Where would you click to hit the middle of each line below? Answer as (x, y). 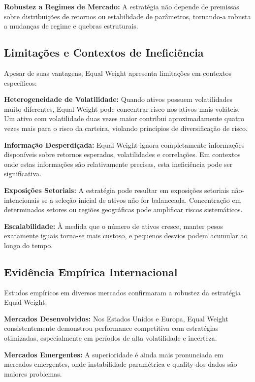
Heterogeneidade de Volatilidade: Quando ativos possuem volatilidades (118, 99)
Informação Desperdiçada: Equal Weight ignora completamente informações (124, 144)
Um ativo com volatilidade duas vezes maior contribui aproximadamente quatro (124, 118)
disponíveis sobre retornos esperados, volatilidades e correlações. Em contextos (122, 154)
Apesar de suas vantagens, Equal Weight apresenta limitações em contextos (118, 73)
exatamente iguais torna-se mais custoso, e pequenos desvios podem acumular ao (126, 236)
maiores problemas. (33, 373)
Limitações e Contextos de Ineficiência (104, 52)
